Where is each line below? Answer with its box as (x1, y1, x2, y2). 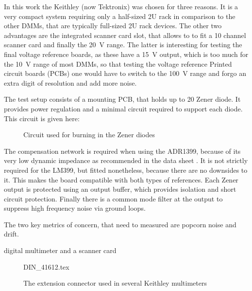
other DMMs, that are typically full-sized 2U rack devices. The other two (4, 20, 222, 31)
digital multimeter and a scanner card (4, 245, 117, 255)
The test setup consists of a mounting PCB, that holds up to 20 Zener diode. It (4, 94, 241, 104)
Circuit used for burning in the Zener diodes (23, 129, 155, 140)
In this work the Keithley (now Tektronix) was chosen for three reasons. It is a (4, 1, 238, 11)
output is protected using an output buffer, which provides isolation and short (4, 184, 236, 194)
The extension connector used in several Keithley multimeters (23, 278, 207, 288)
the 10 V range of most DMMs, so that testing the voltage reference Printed (4, 58, 232, 69)
